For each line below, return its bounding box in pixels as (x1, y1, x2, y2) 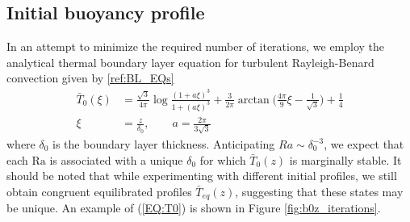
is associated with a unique (49, 151, 183, 168)
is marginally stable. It (289, 151, 402, 168)
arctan (237, 94, 270, 106)
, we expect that (324, 136, 404, 153)
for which (199, 151, 246, 168)
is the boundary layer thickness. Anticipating (52, 136, 275, 153)
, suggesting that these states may (235, 182, 404, 199)
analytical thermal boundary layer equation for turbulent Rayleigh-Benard (6, 53, 374, 70)
